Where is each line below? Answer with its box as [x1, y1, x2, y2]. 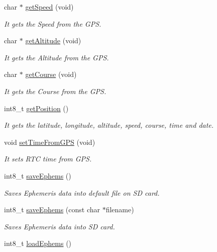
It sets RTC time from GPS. [4, 153, 92, 164]
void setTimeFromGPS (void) [4, 136, 95, 147]
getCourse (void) [25, 69, 77, 79]
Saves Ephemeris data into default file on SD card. [4, 187, 160, 198]
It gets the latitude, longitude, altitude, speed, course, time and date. [4, 120, 214, 130]
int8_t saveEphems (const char [4, 204, 100, 215]
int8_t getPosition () [4, 103, 69, 113]
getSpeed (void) [25, 2, 74, 12]
